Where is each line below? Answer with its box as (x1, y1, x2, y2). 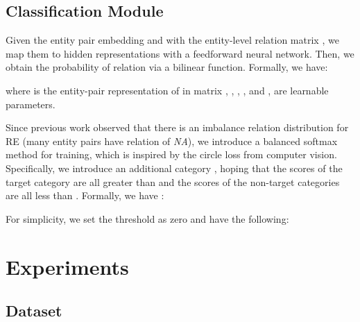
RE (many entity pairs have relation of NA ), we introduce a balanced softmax (6, 133, 338, 148)
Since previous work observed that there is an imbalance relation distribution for (6, 120, 349, 135)
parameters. (6, 96, 55, 111)
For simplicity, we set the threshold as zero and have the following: (6, 211, 289, 226)
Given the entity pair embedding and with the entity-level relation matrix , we (6, 33, 339, 47)
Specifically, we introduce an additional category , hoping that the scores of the (6, 160, 343, 175)
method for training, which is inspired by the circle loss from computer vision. (6, 147, 337, 162)
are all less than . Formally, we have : (6, 188, 164, 203)
